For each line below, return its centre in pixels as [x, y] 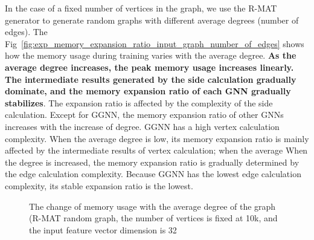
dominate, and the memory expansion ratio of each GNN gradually [148, 91]
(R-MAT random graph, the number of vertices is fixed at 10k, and [153, 218]
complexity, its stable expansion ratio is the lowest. [99, 185]
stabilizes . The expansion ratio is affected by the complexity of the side [139, 102]
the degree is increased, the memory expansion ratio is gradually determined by [152, 162]
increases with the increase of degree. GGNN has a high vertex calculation [142, 126]
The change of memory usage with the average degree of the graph [152, 206]
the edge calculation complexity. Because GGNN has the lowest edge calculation [153, 174]
